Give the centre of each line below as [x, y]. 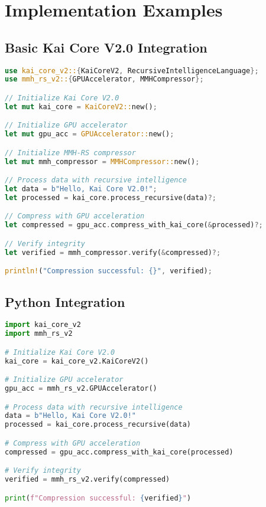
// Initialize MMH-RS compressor [70, 153]
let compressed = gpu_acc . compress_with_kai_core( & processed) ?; [134, 225]
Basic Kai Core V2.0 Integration [106, 47]
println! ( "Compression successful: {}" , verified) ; [108, 271]
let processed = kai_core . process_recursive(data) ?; [111, 197]
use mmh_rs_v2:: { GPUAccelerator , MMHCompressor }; [104, 79]
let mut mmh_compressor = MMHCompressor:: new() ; [102, 161]
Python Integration [65, 301]
